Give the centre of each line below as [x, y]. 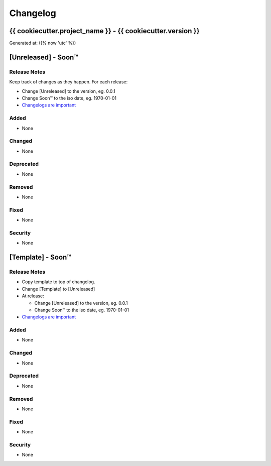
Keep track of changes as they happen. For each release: [69, 82]
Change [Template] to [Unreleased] [58, 289]
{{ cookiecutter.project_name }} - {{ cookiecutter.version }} [105, 31]
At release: [33, 296]
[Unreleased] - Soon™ [44, 57]
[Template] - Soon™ [40, 257]
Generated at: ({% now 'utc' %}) [43, 43]
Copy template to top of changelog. [58, 282]
